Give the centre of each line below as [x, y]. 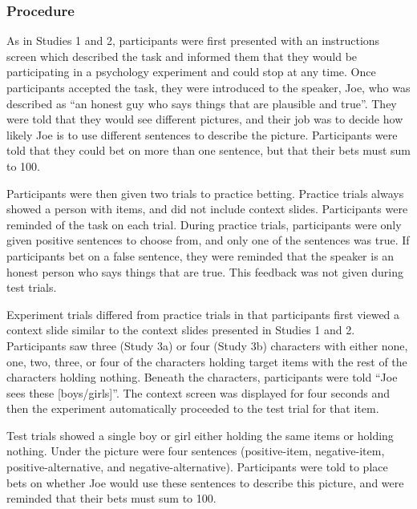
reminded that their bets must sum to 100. [111, 498]
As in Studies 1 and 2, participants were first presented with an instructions [193, 40]
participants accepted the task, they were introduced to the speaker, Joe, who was [208, 87]
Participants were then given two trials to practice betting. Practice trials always [205, 193]
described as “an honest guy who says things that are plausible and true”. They [202, 103]
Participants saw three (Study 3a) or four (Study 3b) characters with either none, [207, 345]
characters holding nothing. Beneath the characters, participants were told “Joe [202, 377]
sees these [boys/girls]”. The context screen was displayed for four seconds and [198, 392]
